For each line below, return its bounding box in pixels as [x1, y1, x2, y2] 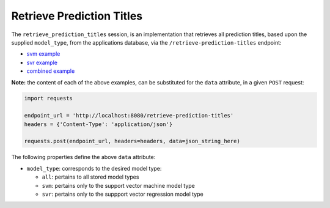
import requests [24, 95, 73, 102]
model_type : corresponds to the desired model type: [26, 165, 162, 172]
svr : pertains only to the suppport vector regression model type [42, 190, 204, 198]
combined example [26, 67, 75, 75]
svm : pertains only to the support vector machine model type [42, 182, 196, 189]
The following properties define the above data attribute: [11, 154, 156, 161]
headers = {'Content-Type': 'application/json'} [24, 121, 173, 128]
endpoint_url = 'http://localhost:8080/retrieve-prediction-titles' [24, 112, 234, 119]
